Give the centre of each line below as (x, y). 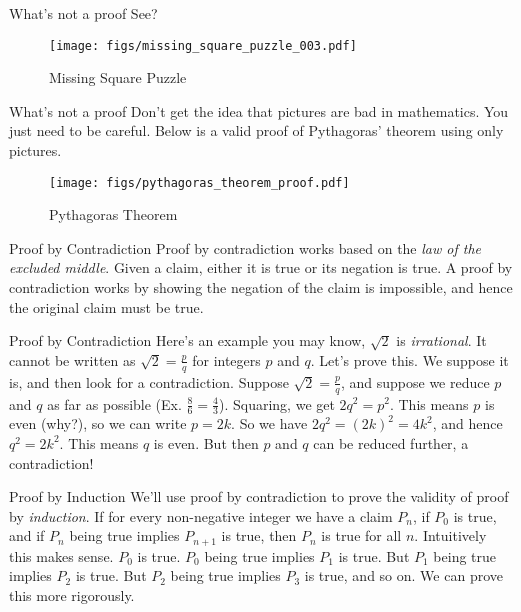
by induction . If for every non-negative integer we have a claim (201, 515)
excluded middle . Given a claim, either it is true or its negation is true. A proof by (261, 267)
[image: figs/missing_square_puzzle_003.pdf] (203, 45)
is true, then (259, 535)
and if (27, 535)
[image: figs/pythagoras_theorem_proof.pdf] (199, 182)
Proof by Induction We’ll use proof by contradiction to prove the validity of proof (259, 496)
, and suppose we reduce (415, 381)
